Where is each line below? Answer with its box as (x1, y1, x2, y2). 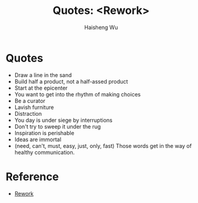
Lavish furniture (14, 104, 54, 111)
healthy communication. (14, 148, 75, 156)
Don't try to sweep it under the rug (14, 122, 101, 130)
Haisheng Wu (84, 24, 119, 31)
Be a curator (14, 97, 46, 104)
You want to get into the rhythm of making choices (14, 90, 141, 98)
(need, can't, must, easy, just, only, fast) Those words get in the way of (14, 142, 192, 149)
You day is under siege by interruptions (14, 116, 113, 124)
